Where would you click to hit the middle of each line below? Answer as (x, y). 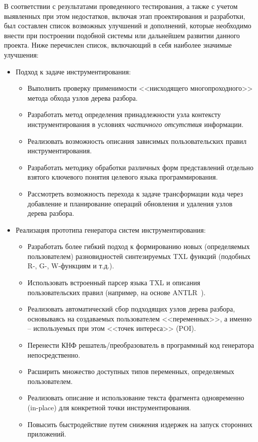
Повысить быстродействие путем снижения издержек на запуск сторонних (140, 424)
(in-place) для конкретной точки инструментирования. (109, 407)
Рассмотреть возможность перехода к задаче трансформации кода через (135, 193)
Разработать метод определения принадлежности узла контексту (124, 114)
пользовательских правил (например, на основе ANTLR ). (117, 292)
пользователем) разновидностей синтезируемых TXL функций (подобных (139, 256)
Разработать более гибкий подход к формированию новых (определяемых (139, 246)
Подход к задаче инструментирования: (73, 71)
